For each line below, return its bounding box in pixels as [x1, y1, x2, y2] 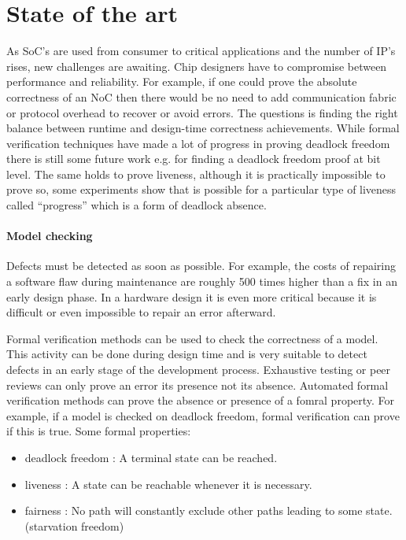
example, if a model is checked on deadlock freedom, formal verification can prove [6, 407, 400, 423]
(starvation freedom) [24, 517, 124, 534]
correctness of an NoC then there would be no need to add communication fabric [6, 88, 397, 105]
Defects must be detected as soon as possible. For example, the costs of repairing [6, 257, 397, 274]
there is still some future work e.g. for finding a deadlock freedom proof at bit [6, 150, 381, 167]
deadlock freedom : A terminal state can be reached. [24, 449, 278, 465]
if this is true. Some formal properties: [6, 423, 191, 439]
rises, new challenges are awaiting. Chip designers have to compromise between [6, 57, 387, 74]
